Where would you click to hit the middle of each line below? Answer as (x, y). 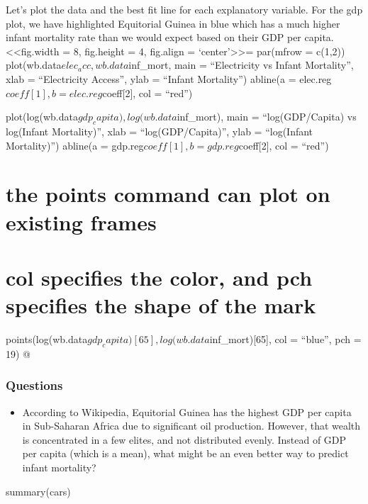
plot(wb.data (34, 65)
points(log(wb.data (47, 339)
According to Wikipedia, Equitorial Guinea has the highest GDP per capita (187, 411)
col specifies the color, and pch (159, 277)
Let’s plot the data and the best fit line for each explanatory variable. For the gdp (184, 9)
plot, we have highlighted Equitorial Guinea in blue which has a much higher (173, 23)
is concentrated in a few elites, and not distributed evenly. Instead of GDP (184, 439)
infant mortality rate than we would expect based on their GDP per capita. (170, 37)
